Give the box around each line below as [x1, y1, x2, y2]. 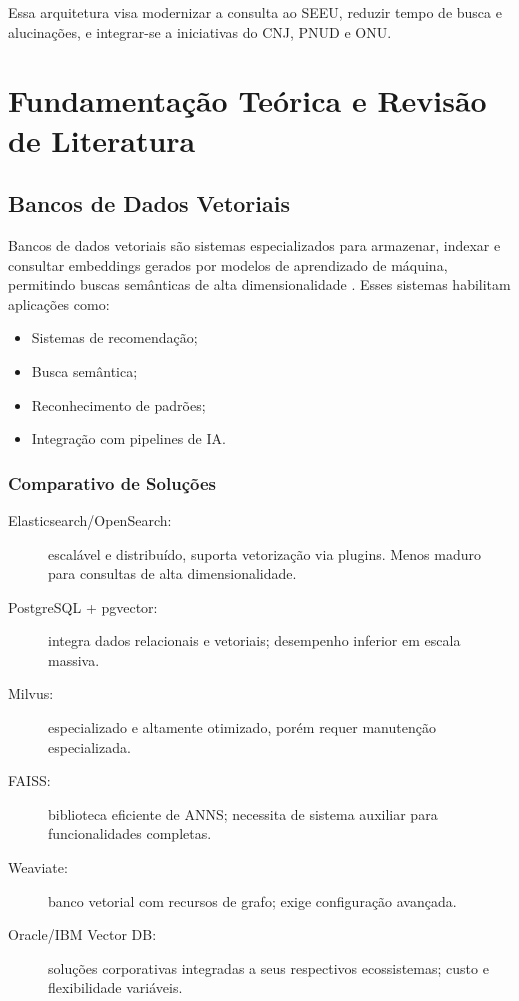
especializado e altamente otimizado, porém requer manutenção [48, 717, 436, 738]
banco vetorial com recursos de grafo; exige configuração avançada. [48, 890, 457, 911]
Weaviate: [8, 857, 68, 878]
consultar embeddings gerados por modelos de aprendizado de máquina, [8, 254, 448, 275]
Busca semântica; [31, 360, 138, 381]
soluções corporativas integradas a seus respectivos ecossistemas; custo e [48, 957, 489, 978]
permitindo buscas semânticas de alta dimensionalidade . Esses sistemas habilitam [8, 274, 511, 295]
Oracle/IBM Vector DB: [8, 924, 157, 945]
